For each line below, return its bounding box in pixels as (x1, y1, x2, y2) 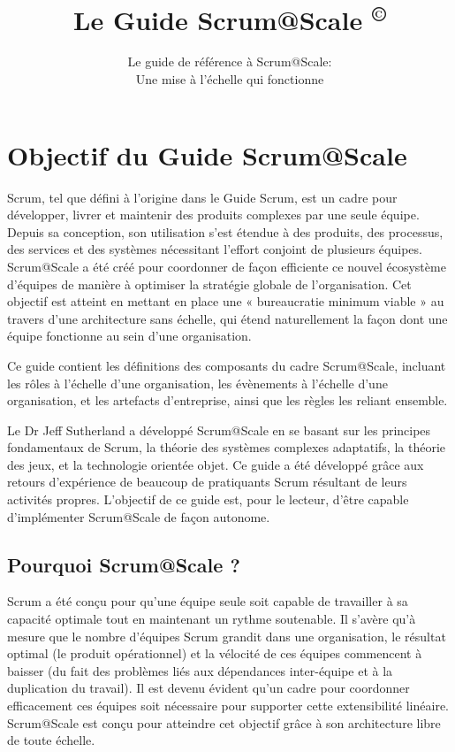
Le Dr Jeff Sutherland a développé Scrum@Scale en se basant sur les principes (7, 420, 431, 439)
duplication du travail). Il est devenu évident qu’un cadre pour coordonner (7, 679, 410, 697)
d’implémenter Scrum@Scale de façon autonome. (7, 507, 270, 526)
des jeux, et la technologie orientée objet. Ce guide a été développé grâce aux (7, 455, 424, 473)
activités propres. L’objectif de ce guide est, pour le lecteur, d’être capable (7, 490, 409, 509)
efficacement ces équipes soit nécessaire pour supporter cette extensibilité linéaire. (7, 696, 449, 715)
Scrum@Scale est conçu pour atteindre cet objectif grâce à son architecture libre (7, 713, 441, 732)
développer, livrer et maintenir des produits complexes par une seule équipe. (7, 205, 420, 224)
